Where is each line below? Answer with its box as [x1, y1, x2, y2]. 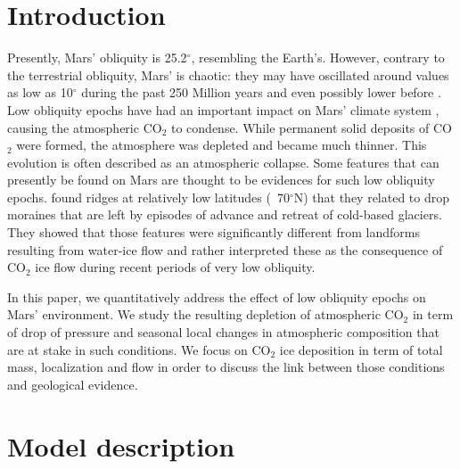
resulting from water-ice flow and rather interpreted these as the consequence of [7, 240, 443, 259]
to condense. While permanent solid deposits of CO [170, 118, 452, 136]
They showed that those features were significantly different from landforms [7, 223, 420, 242]
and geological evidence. [7, 374, 138, 393]
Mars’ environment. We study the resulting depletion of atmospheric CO [7, 305, 404, 324]
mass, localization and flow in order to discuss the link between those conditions [7, 358, 445, 376]
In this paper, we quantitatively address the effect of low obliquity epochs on [7, 287, 426, 306]
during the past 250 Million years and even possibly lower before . [81, 83, 441, 102]
